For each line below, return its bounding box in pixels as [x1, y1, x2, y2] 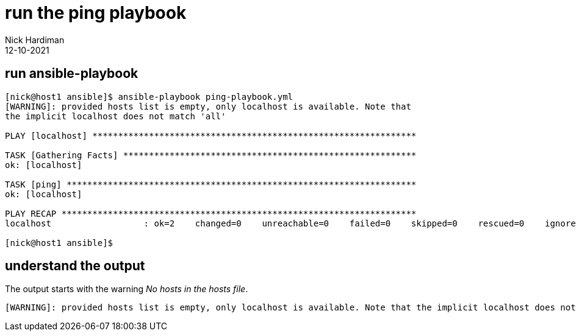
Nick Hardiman [5, 34, 65, 45]
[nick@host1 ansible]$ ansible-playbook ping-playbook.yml [5, 91, 293, 102]
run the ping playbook [5, 2, 187, 23]
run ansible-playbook [5, 66, 139, 82]
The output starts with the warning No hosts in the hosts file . [5, 284, 248, 295]
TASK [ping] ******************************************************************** [5, 179, 417, 189]
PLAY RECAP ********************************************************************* [5, 208, 417, 219]
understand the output [5, 258, 145, 274]
